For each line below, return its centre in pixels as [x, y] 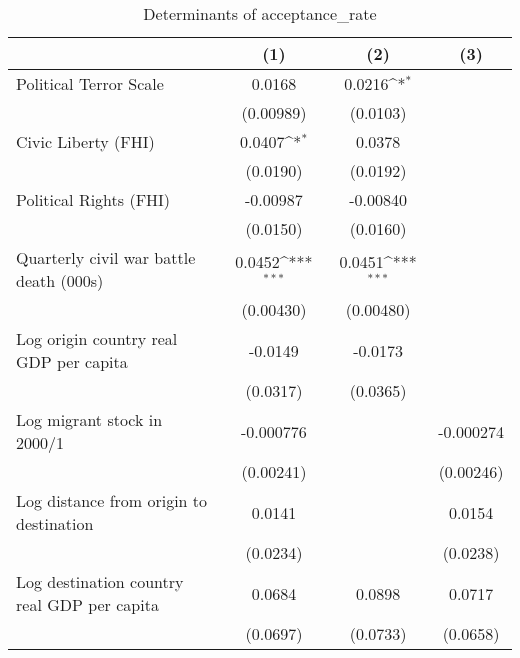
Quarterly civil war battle [106, 257]
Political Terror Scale [90, 83]
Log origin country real [97, 338]
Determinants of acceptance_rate [260, 13]
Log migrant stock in [89, 419]
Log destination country [100, 581]
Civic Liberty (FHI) [85, 141]
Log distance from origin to [112, 500]
